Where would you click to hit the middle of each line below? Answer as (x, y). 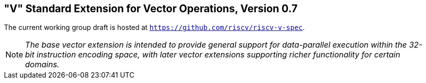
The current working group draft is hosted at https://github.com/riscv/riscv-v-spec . (155, 28)
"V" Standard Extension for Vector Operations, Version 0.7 (151, 9)
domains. (42, 65)
